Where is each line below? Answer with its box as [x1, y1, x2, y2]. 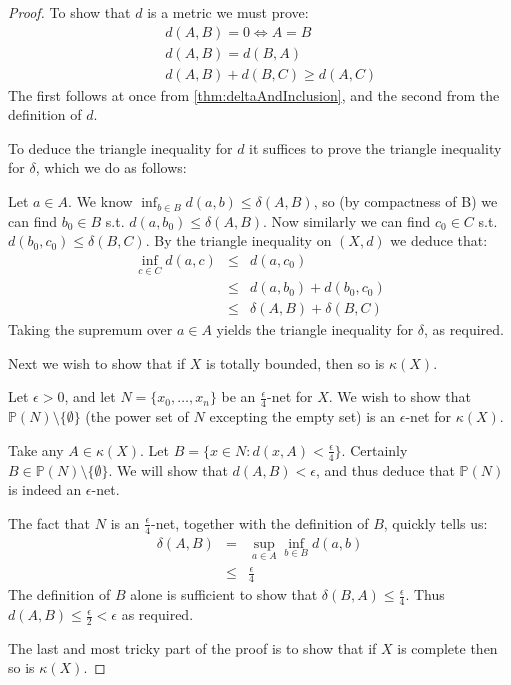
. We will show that [108, 459, 228, 480]
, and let [64, 386, 116, 407]
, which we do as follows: [35, 157, 187, 178]
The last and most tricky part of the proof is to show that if [8, 637, 377, 658]
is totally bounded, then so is [205, 352, 385, 373]
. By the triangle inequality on [145, 230, 332, 251]
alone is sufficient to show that [130, 584, 318, 605]
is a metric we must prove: [147, 2, 309, 22]
